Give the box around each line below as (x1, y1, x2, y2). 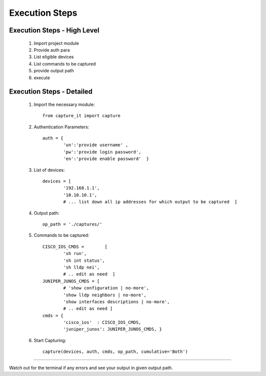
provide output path (33, 68, 74, 74)
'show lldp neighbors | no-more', (63, 292, 147, 298)
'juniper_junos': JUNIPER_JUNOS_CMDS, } (63, 326, 162, 332)
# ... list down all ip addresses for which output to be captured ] (63, 199, 237, 205)
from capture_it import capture (42, 113, 121, 119)
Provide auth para (33, 47, 70, 53)
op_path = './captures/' (42, 221, 102, 227)
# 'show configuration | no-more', (63, 285, 149, 291)
